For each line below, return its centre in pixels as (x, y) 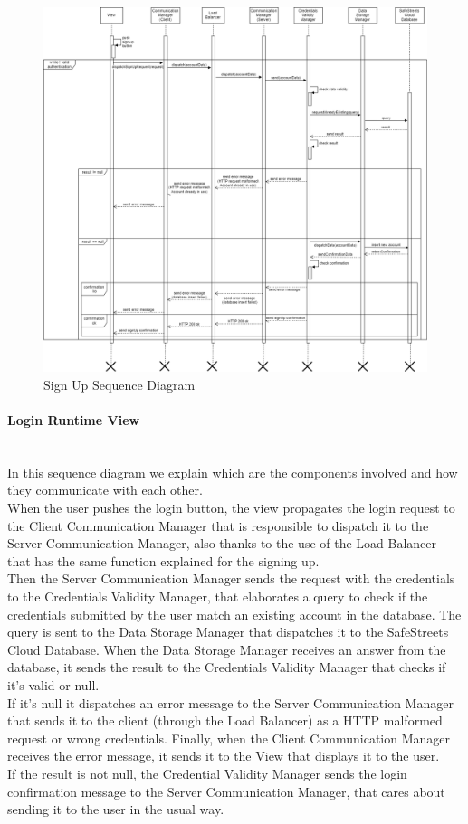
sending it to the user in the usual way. (116, 809)
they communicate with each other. (105, 490)
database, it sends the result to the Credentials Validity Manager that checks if (227, 667)
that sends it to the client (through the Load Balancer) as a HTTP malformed (225, 720)
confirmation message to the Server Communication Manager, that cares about (226, 791)
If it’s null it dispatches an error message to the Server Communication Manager (230, 702)
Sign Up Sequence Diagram (119, 384)
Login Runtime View (74, 420)
